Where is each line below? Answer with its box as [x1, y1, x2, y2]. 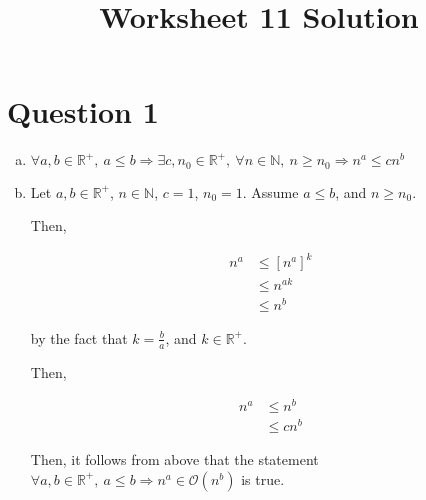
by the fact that [30, 327, 128, 348]
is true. [241, 468, 285, 489]
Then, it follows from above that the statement [30, 449, 319, 470]
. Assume [242, 181, 299, 202]
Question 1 [7, 91, 159, 132]
